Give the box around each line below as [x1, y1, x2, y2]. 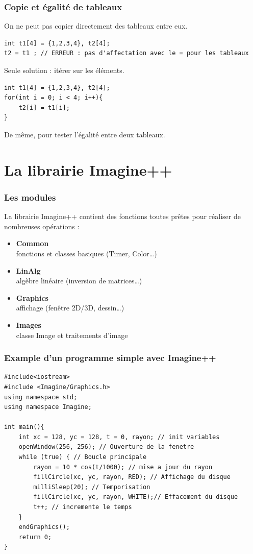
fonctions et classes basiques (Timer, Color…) [16, 248, 157, 258]
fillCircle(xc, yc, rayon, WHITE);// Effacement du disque [33, 493, 238, 501]
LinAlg [16, 265, 41, 276]
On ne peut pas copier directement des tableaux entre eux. [4, 20, 188, 31]
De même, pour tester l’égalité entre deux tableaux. [4, 129, 165, 139]
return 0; [18, 533, 52, 541]
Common [16, 238, 49, 249]
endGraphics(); [18, 523, 70, 531]
